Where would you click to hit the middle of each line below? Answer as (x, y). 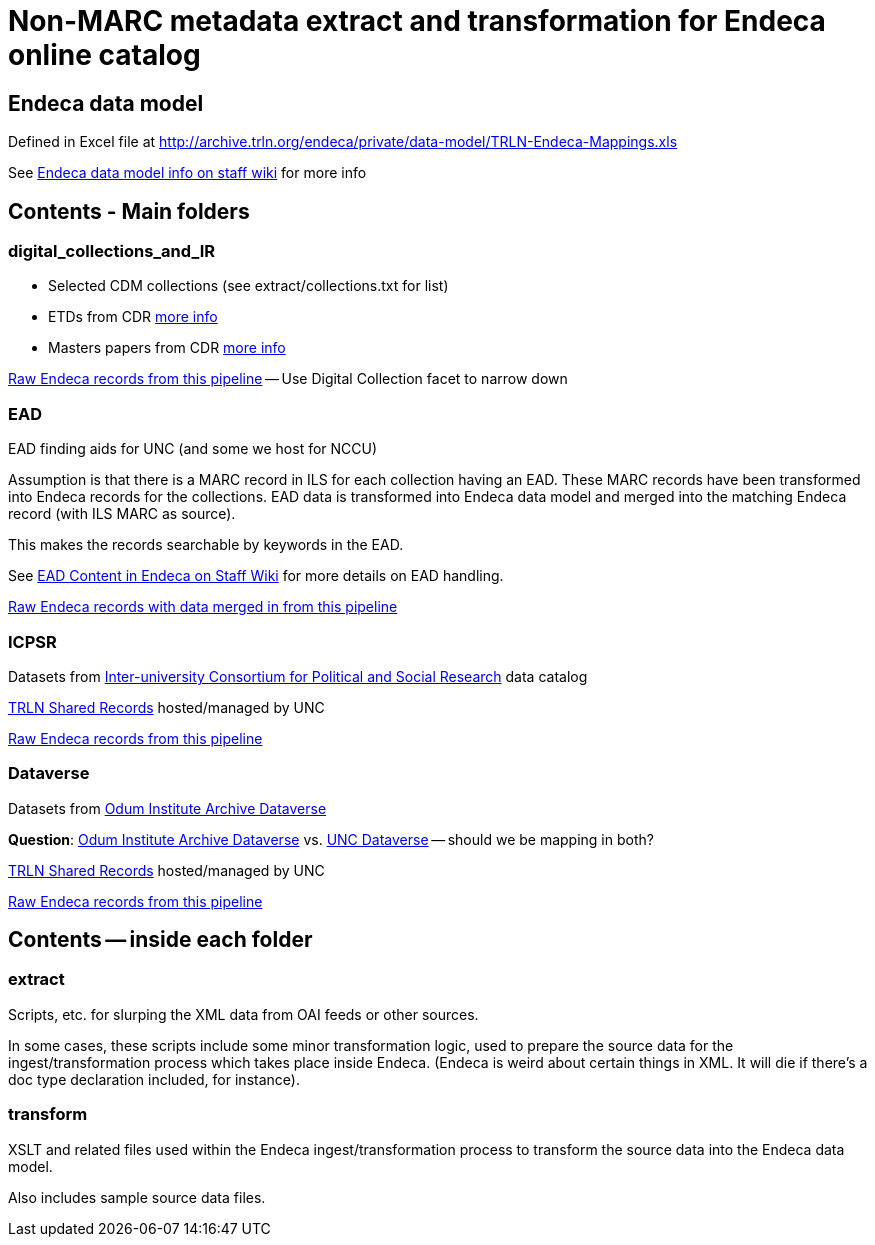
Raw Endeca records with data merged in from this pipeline (203, 607)
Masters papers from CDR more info (167, 348)
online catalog (104, 55)
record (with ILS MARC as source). (122, 514)
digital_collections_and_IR (112, 251)
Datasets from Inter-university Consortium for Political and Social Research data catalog (298, 676)
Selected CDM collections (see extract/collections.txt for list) (248, 286)
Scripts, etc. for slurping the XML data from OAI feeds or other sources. (243, 1014)
